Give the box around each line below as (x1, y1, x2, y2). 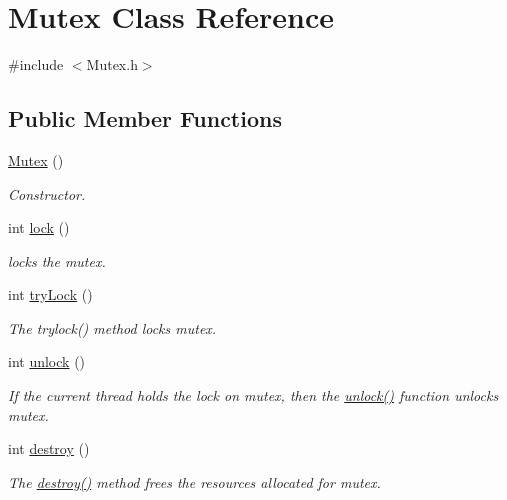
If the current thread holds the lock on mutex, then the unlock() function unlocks (8, 385, 499, 406)
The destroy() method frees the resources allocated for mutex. (8, 471, 381, 492)
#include (8, 54, 64, 75)
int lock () (8, 217, 70, 238)
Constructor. (8, 183, 86, 204)
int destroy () (8, 438, 90, 459)
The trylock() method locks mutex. (8, 317, 217, 338)
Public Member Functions (8, 103, 282, 134)
